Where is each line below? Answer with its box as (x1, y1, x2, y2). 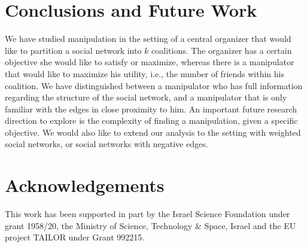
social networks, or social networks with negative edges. (5, 138, 208, 150)
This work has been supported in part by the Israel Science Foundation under (5, 208, 290, 220)
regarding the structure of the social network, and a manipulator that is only (5, 91, 287, 103)
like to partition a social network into (5, 44, 142, 56)
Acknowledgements (5, 173, 165, 197)
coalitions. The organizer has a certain (151, 44, 292, 56)
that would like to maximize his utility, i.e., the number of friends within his (5, 67, 285, 80)
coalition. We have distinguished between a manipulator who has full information (5, 79, 303, 92)
